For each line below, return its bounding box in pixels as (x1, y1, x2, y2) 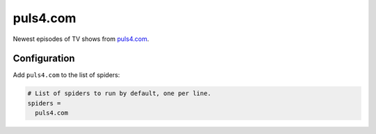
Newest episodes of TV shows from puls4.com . (13, 35, 150, 43)
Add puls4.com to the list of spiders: (13, 71, 120, 79)
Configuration (13, 53, 75, 65)
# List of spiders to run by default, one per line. (27, 90, 212, 97)
